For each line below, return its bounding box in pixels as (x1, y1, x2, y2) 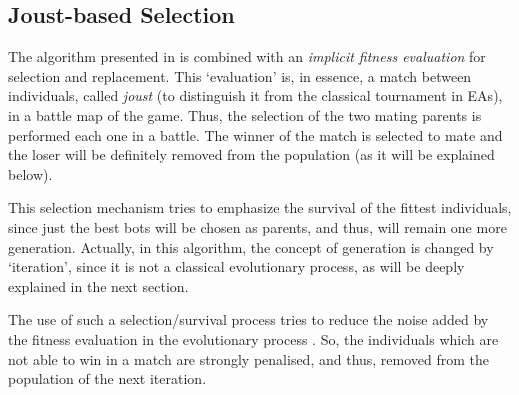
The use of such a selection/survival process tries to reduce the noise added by (8, 309, 489, 330)
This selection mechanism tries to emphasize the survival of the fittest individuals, (8, 197, 512, 218)
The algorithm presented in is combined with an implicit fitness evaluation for (8, 46, 486, 67)
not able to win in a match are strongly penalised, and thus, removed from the (8, 348, 490, 369)
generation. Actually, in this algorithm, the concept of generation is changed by (8, 236, 494, 257)
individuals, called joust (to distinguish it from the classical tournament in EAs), (8, 85, 503, 106)
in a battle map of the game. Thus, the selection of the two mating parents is (8, 104, 482, 125)
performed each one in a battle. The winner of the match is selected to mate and (8, 124, 503, 145)
